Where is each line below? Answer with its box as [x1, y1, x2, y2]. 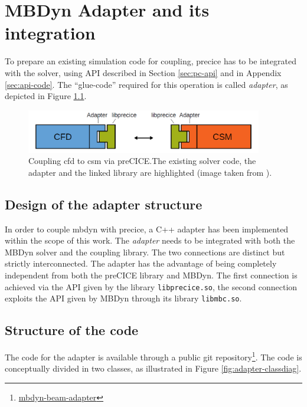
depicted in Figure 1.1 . [5, 90, 87, 102]
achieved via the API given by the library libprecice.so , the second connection [5, 280, 298, 293]
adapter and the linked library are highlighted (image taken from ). [28, 166, 272, 178]
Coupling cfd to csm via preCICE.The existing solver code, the [28, 155, 256, 167]
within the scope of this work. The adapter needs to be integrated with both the [5, 234, 295, 247]
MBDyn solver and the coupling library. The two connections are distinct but [5, 245, 285, 258]
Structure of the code [5, 321, 139, 339]
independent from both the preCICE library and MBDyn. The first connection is [5, 269, 298, 281]
